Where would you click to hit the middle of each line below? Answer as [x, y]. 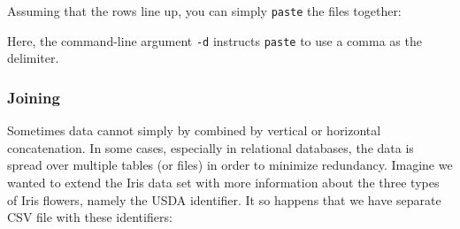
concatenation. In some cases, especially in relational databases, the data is [211, 147]
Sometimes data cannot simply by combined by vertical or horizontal [194, 130]
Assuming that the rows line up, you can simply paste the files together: [204, 11]
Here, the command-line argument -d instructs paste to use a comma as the [215, 40]
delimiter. [33, 58]
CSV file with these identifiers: [90, 217]
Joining [34, 97]
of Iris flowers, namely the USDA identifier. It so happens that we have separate [224, 199]
